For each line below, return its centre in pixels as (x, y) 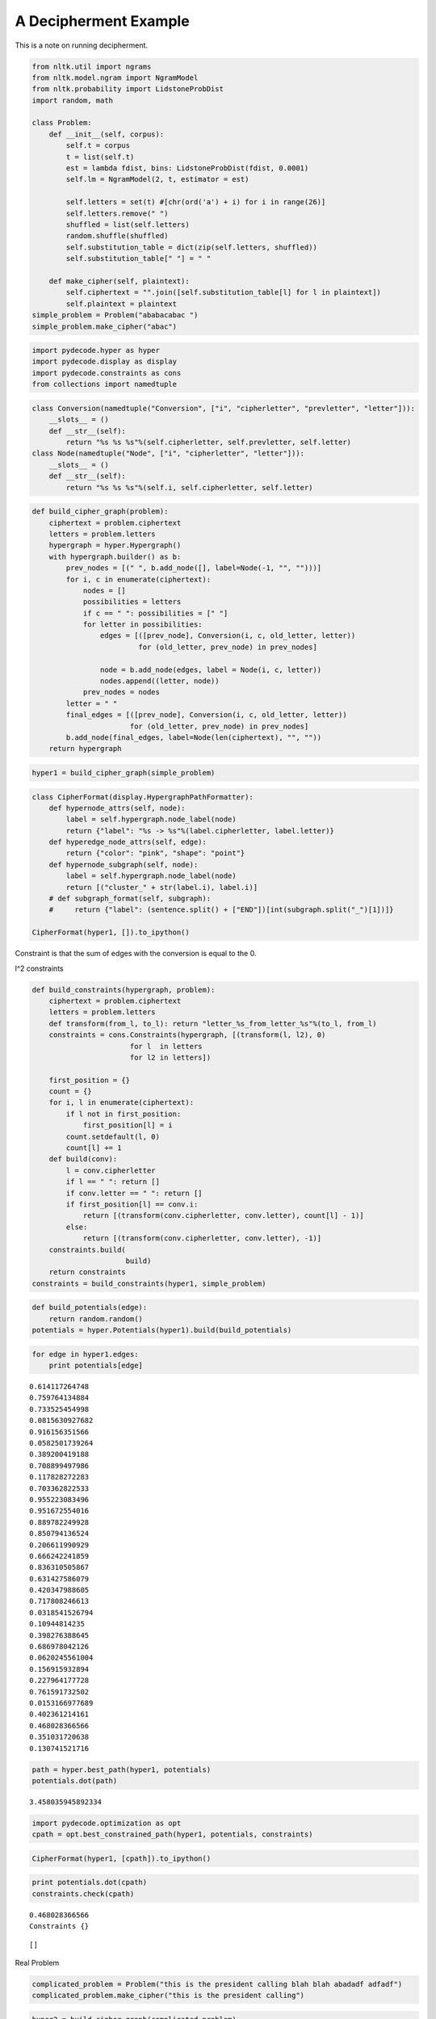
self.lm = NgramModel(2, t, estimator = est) (157, 179)
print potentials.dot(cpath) (90, 1883)
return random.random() (96, 1319)
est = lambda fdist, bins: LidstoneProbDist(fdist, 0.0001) (187, 168)
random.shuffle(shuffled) (117, 236)
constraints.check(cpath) (83, 1893)
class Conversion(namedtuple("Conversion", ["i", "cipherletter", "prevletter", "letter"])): (224, 408)
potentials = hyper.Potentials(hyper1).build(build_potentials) (162, 1330)
